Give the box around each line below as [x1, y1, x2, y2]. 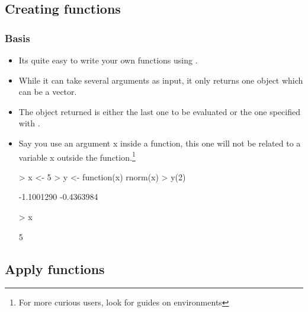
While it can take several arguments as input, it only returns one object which [18, 74, 303, 86]
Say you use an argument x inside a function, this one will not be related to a [18, 136, 301, 149]
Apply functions [5, 259, 105, 278]
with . [18, 117, 40, 129]
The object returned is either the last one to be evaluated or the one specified [18, 105, 300, 117]
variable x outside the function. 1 [18, 149, 136, 163]
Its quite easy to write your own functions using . [18, 54, 198, 66]
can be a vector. [18, 85, 77, 98]
